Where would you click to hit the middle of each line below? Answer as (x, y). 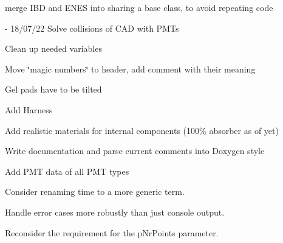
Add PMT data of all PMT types (67, 171)
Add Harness (29, 109)
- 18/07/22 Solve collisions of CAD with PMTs (92, 28)
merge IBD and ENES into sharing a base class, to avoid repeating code (139, 7)
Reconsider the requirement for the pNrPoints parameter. (112, 232)
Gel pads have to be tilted (53, 89)
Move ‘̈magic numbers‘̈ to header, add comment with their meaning (130, 69)
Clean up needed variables (53, 48)
